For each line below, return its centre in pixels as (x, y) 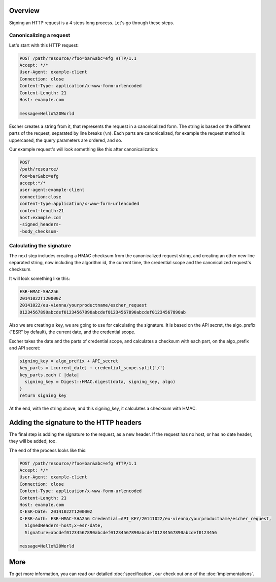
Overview (24, 11)
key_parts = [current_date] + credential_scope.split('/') (92, 368)
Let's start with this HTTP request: (44, 45)
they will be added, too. (33, 441)
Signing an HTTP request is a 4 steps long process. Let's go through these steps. (92, 23)
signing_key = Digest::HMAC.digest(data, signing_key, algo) (100, 382)
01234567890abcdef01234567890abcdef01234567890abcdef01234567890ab (103, 312)
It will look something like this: (40, 278)
